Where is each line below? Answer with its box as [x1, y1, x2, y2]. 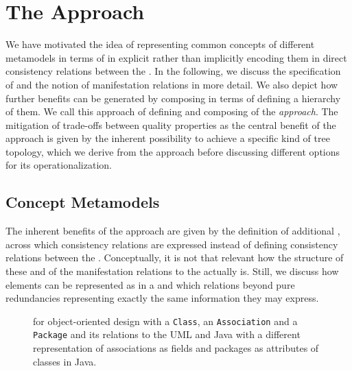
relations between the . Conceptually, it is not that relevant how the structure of [5, 250, 344, 265]
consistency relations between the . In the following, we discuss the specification [5, 64, 341, 78]
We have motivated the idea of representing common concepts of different [5, 37, 315, 51]
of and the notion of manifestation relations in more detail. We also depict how [5, 77, 338, 91]
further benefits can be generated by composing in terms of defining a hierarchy [5, 91, 341, 105]
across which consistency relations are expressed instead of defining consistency [5, 237, 338, 251]
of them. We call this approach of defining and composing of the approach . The [5, 104, 338, 119]
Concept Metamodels [5, 191, 160, 213]
